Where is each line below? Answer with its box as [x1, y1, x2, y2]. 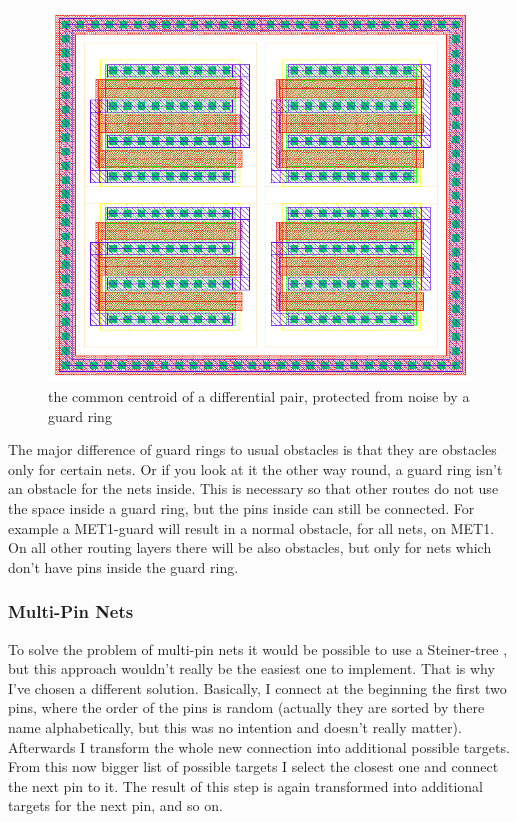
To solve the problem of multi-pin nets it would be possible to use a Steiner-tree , [8, 638, 508, 659]
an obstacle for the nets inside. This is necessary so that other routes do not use [8, 478, 499, 499]
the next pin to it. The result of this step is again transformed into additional [8, 775, 483, 796]
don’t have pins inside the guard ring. [8, 556, 239, 577]
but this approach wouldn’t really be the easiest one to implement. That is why [8, 658, 495, 679]
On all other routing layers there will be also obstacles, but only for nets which [8, 537, 492, 558]
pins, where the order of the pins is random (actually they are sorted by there [8, 697, 485, 718]
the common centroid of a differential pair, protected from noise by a [48, 385, 470, 406]
